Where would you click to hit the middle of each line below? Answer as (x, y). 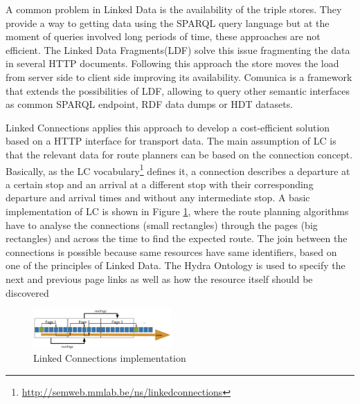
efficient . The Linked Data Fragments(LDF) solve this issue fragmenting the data (178, 49)
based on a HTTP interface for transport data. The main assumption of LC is (171, 141)
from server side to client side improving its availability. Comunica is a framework (179, 76)
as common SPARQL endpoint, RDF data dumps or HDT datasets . (150, 104)
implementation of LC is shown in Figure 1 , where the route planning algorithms (177, 211)
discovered (27, 292)
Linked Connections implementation (110, 358)
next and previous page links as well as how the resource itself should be (159, 278)
